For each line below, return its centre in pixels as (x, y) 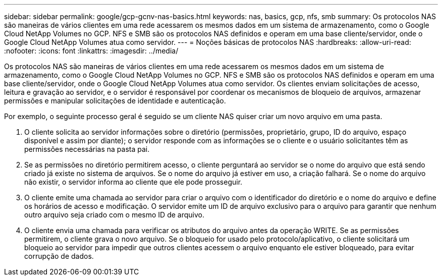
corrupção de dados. (59, 256)
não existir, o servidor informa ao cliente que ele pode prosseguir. (133, 182)
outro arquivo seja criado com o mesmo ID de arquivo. (114, 215)
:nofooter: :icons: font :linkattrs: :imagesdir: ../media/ (91, 51)
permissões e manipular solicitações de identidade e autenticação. (115, 101)
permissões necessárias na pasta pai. (87, 149)
